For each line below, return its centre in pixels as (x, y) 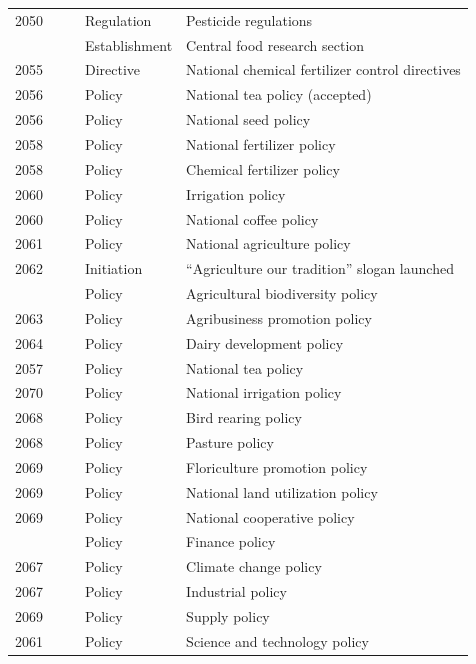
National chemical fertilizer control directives (323, 69)
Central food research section (275, 44)
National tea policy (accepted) (279, 94)
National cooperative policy (270, 516)
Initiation (114, 268)
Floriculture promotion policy (277, 466)
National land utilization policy (282, 491)
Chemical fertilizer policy (263, 168)
